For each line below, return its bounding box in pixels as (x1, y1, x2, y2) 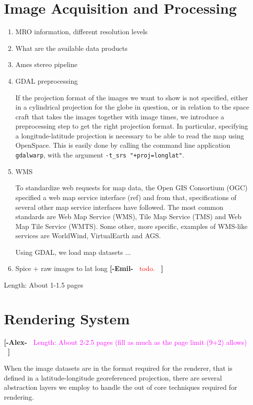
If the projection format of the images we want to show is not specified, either (15, 92, 248, 102)
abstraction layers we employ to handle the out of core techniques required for (4, 382, 237, 392)
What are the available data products (15, 43, 128, 53)
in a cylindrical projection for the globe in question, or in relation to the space (15, 102, 250, 112)
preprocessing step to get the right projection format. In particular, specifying (15, 121, 248, 131)
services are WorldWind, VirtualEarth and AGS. (15, 230, 161, 241)
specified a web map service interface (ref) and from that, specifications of (15, 192, 236, 202)
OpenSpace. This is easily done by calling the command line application (15, 140, 231, 150)
